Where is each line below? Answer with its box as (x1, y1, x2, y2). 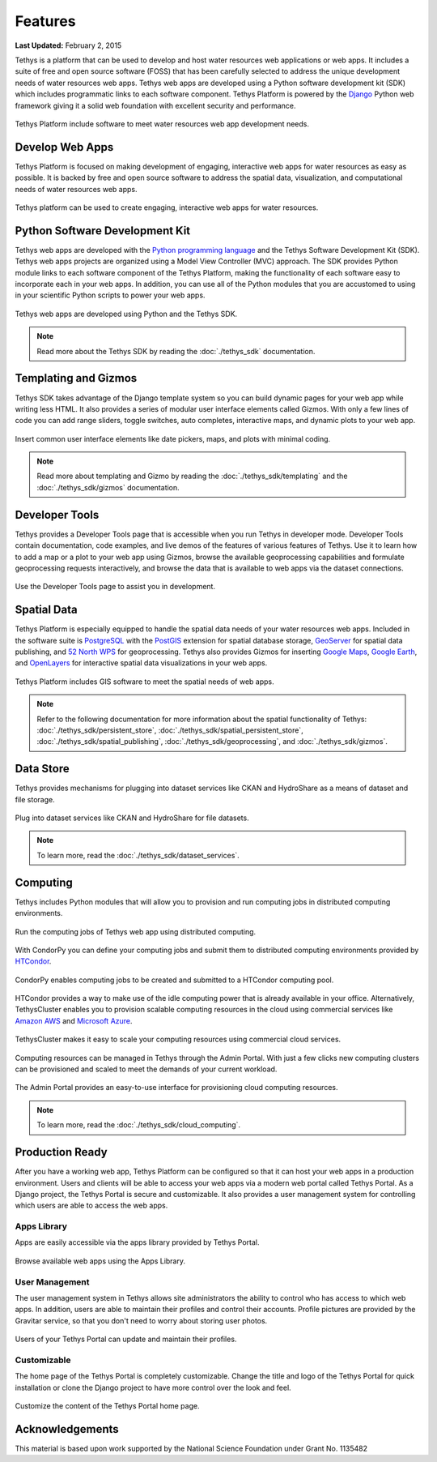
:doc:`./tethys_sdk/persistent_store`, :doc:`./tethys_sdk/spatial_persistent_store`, (36, 725, 303, 735)
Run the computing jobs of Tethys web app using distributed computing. (15, 926, 257, 936)
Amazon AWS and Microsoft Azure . (15, 1015, 133, 1025)
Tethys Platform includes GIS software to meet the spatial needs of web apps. (15, 677, 274, 686)
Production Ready (15, 1145, 108, 1159)
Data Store (15, 762, 70, 776)
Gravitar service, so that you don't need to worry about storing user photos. (15, 1315, 268, 1325)
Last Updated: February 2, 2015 (15, 41, 122, 50)
